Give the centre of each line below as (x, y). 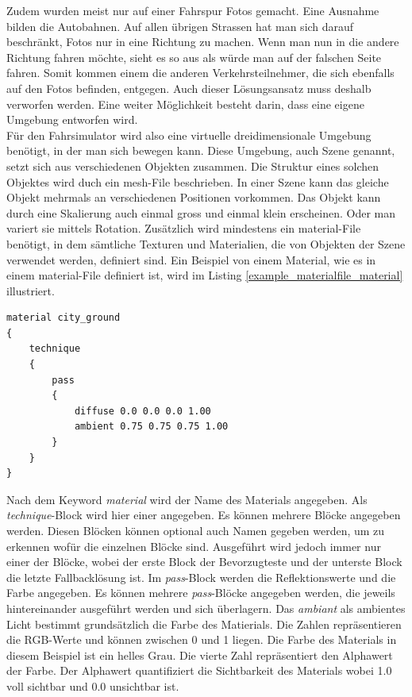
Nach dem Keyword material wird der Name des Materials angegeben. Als (187, 499)
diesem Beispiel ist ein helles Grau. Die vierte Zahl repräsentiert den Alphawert (200, 655)
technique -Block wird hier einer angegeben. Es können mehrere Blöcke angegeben (204, 515)
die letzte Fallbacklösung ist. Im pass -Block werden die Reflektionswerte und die (201, 577)
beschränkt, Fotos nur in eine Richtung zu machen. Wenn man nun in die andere (203, 42)
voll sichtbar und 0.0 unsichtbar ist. (93, 685)
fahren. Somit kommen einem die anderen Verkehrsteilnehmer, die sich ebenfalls (200, 73)
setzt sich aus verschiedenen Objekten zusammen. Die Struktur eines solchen (193, 166)
